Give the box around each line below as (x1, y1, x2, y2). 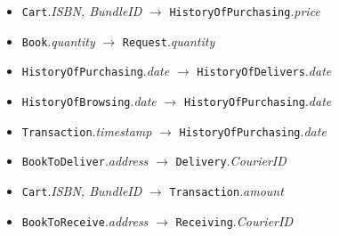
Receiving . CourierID (175, 211, 293, 230)
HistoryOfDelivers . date (197, 61, 332, 80)
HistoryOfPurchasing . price (169, 2, 320, 20)
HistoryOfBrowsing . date (21, 91, 157, 110)
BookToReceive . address (21, 211, 149, 230)
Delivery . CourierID (175, 151, 287, 170)
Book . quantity (21, 31, 95, 50)
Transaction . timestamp (21, 121, 152, 140)
